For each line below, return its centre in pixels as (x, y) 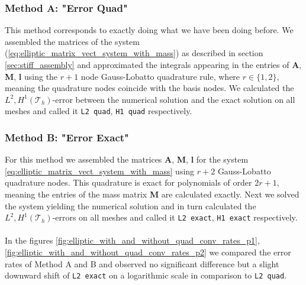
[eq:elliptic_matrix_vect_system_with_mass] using (100, 171)
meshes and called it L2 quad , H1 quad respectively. (99, 111)
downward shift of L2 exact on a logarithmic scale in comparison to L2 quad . (146, 275)
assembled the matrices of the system (72, 41)
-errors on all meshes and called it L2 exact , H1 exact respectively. (175, 217)
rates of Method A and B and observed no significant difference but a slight (142, 263)
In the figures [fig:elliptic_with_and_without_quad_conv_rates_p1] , (132, 240)
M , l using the (31, 76)
